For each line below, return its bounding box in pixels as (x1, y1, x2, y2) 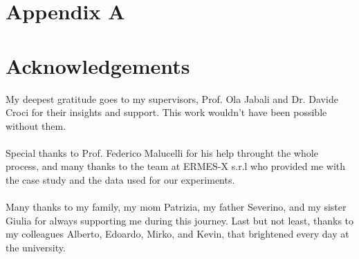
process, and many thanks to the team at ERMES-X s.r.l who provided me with (6, 159, 346, 173)
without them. (6, 118, 66, 133)
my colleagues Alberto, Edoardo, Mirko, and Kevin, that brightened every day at (6, 227, 349, 241)
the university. (6, 240, 66, 255)
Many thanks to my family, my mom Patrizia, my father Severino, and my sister (6, 200, 347, 214)
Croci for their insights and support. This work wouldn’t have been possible (6, 105, 327, 119)
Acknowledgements (6, 51, 190, 79)
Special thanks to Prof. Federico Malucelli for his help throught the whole (6, 145, 318, 160)
